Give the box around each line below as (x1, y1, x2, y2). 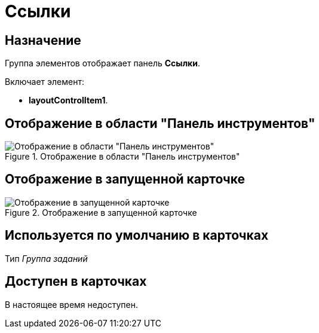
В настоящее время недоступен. (5, 299, 138, 310)
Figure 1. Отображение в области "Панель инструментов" (5, 151, 240, 162)
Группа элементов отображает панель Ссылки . (5, 58, 201, 69)
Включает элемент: (5, 77, 84, 87)
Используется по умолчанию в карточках (5, 228, 269, 243)
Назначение (5, 32, 81, 48)
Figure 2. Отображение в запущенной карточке (5, 207, 197, 218)
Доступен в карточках (5, 274, 147, 289)
